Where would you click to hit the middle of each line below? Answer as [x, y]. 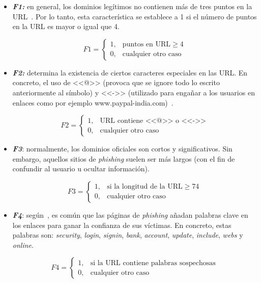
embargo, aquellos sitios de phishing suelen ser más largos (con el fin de [124, 158]
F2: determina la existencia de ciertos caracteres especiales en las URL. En [130, 72]
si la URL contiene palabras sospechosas [153, 263]
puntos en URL [147, 45]
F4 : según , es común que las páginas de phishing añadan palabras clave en [130, 214]
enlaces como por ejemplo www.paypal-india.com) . [93, 102]
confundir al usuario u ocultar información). [81, 169]
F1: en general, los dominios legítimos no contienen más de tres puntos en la [132, 6]
